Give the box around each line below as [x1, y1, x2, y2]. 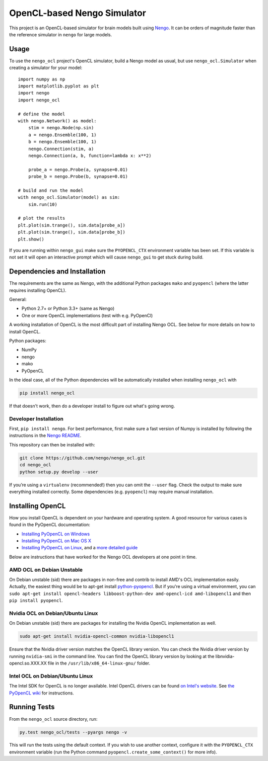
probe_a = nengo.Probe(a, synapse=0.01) [28, 167, 129, 172]
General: [9, 296, 27, 303]
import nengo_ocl [18, 97, 60, 103]
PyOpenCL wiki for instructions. [9, 690, 74, 696]
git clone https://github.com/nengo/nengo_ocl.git [19, 455, 146, 461]
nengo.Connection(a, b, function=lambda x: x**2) [28, 153, 151, 159]
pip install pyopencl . [9, 597, 63, 603]
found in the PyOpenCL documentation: [9, 522, 90, 528]
